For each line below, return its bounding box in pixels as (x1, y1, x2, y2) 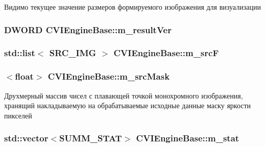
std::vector (4, 132, 49, 144)
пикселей (4, 110, 32, 120)
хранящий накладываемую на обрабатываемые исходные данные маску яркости (4, 100, 251, 111)
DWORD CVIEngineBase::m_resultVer (4, 23, 172, 36)
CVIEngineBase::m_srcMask (47, 70, 170, 83)
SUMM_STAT (59, 132, 122, 144)
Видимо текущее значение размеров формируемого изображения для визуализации (4, 2, 261, 12)
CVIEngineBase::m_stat (136, 132, 239, 144)
